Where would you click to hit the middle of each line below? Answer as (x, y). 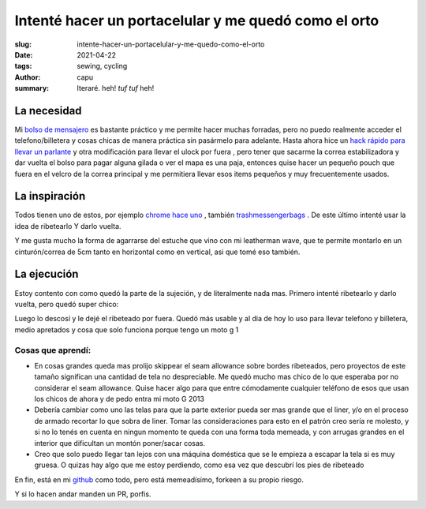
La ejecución (47, 274)
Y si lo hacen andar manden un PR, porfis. (83, 494)
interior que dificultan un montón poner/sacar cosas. (120, 443)
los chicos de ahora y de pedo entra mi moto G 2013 (120, 399)
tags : (23, 66)
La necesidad (48, 110)
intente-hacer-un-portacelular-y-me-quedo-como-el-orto (171, 44)
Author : (28, 77)
